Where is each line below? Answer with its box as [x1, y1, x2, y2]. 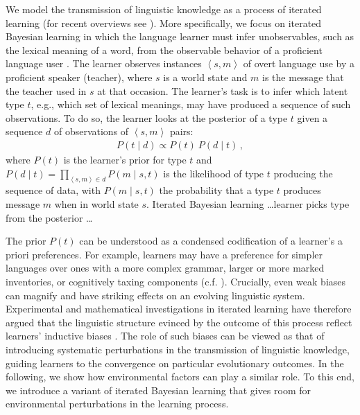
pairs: [169, 124, 194, 139]
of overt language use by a [243, 56, 355, 71]
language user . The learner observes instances [6, 56, 202, 71]
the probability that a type [159, 183, 274, 197]
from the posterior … [6, 210, 93, 224]
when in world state [54, 197, 139, 211]
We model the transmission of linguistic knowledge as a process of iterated [6, 2, 322, 16]
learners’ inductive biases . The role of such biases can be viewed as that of [6, 328, 325, 343]
